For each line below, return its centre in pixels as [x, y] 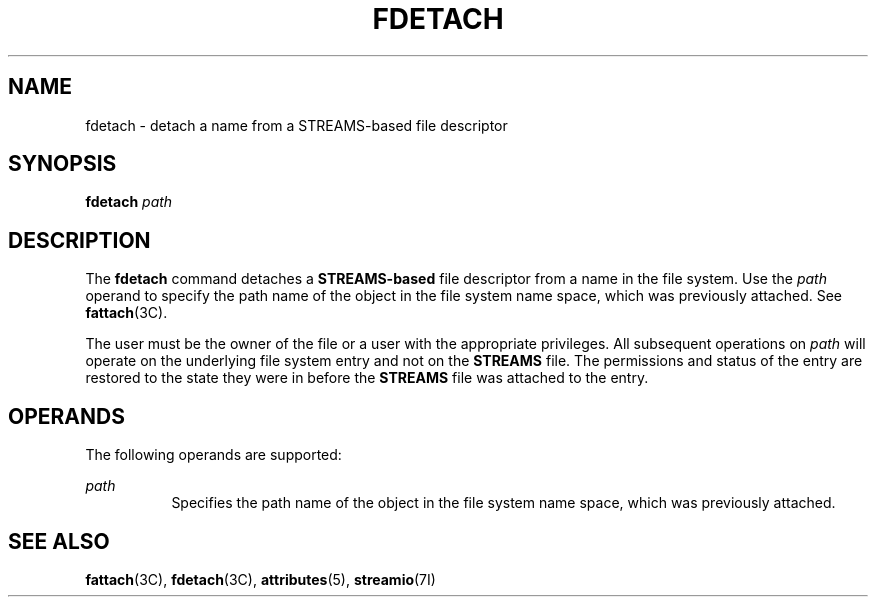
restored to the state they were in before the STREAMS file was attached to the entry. [367, 378]
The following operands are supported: [213, 455]
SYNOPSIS [62, 164]
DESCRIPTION [79, 240]
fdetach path [129, 202]
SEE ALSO [59, 541]
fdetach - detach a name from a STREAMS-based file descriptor [296, 125]
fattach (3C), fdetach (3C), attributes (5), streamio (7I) [260, 579]
